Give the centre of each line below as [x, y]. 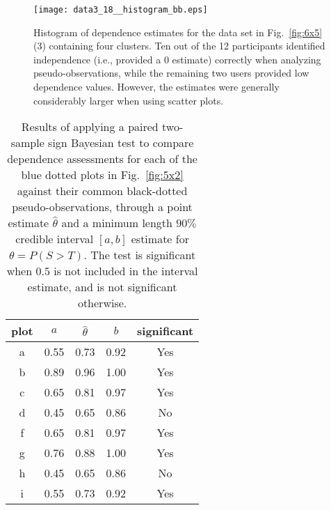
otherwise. [102, 303]
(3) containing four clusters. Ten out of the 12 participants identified [179, 46]
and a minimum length [117, 223]
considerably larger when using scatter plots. [129, 100]
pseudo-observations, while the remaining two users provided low [171, 73]
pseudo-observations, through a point [102, 207]
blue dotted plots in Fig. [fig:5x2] [102, 175]
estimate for [160, 239]
